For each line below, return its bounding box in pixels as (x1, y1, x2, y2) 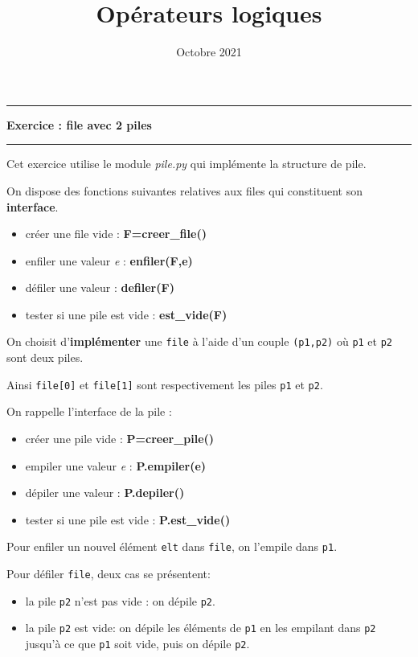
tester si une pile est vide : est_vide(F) (25, 306, 227, 322)
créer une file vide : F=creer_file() (25, 225, 207, 242)
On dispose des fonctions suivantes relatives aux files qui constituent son (6, 182, 363, 199)
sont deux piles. (6, 349, 84, 366)
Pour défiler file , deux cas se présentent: (6, 565, 211, 581)
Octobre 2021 (176, 43, 242, 60)
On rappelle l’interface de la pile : (6, 403, 172, 420)
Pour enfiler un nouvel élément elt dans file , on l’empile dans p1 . (6, 538, 338, 555)
